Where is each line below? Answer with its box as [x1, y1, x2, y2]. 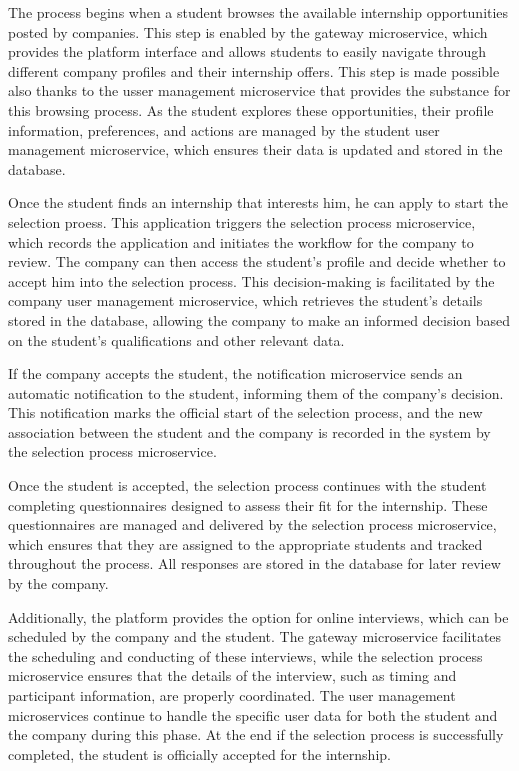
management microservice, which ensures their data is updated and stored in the [8, 139, 503, 160]
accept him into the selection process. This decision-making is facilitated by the [8, 270, 495, 291]
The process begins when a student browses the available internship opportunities [8, 2, 509, 22]
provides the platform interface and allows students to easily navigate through [8, 41, 487, 62]
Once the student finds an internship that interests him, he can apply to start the [8, 192, 508, 213]
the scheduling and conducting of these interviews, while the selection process [8, 645, 483, 666]
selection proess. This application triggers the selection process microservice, [8, 211, 476, 232]
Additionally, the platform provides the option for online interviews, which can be [8, 606, 509, 627]
